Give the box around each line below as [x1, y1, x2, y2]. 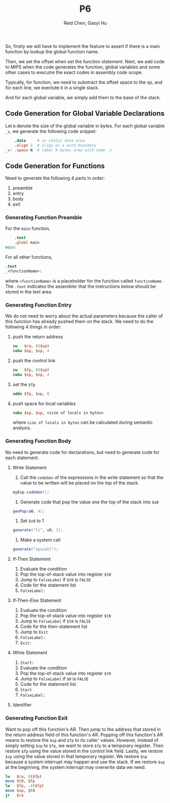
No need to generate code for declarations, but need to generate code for [5, 449, 160, 455]
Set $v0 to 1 [20, 518, 44, 524]
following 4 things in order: [5, 324, 62, 330]
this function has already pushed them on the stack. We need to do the [5, 318, 154, 325]
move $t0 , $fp [5, 779, 36, 784]
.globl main [14, 240, 40, 245]
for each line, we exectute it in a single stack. [5, 85, 100, 91]
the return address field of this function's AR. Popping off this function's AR [5, 732, 163, 738]
